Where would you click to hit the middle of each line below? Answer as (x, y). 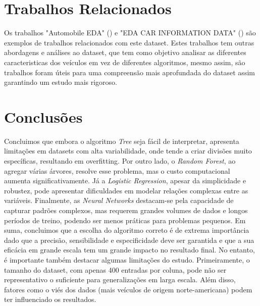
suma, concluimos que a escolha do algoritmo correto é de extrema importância (127, 230)
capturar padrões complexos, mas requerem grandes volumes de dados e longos (126, 210)
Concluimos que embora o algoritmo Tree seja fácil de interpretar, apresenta (122, 141)
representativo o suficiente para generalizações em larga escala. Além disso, (120, 279)
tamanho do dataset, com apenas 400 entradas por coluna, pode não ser (115, 269)
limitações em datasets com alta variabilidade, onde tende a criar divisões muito (128, 151)
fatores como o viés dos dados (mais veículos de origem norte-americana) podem (128, 289)
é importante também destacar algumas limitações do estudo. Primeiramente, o (127, 259)
